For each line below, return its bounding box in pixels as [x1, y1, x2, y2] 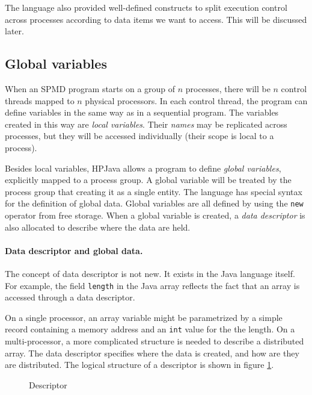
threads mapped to [5, 94, 75, 107]
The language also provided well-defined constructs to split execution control [5, 1, 287, 13]
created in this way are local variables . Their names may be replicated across [5, 117, 287, 130]
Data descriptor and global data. [5, 244, 143, 257]
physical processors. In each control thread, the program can [85, 94, 308, 107]
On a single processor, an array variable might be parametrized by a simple [5, 311, 283, 323]
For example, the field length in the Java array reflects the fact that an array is [5, 279, 300, 291]
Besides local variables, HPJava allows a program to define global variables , [5, 161, 281, 174]
